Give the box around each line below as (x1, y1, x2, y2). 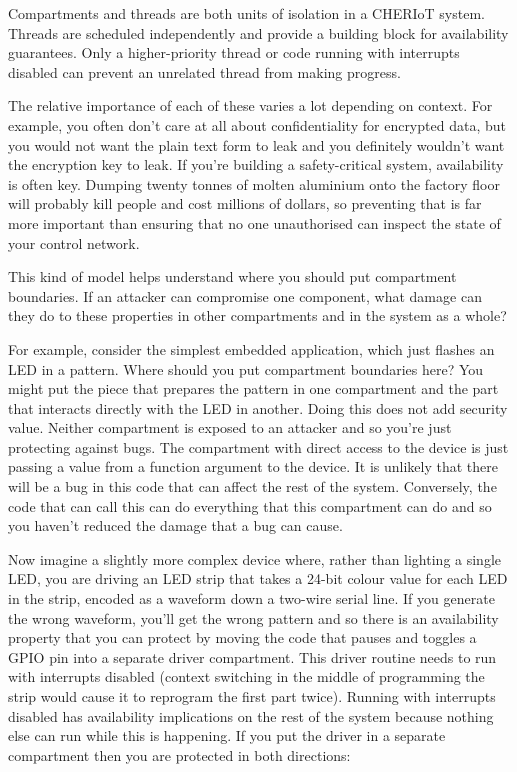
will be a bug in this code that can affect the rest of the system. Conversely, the (8, 476, 497, 497)
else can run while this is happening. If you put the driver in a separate (8, 725, 446, 746)
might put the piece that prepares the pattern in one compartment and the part (8, 378, 499, 399)
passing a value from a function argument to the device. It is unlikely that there (8, 456, 498, 477)
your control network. (8, 232, 140, 253)
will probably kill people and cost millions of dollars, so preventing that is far (8, 193, 482, 214)
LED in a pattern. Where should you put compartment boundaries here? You (8, 358, 484, 379)
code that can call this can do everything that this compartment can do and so (8, 495, 492, 516)
